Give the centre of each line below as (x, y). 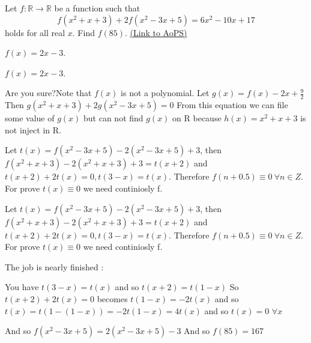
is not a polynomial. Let (165, 93)
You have (22, 287)
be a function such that (97, 8)
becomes (112, 298)
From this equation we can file (232, 105)
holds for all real (35, 32)
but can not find (113, 118)
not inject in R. (33, 129)
